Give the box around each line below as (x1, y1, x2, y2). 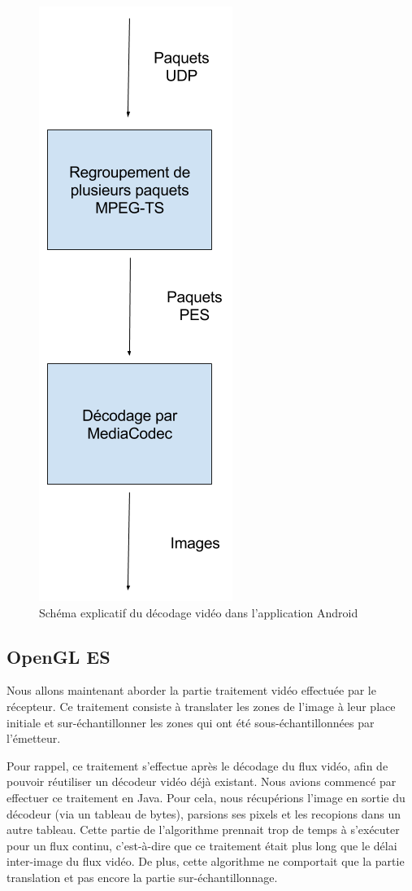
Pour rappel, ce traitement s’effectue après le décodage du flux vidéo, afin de (7, 757, 388, 774)
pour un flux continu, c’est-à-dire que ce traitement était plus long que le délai (7, 836, 397, 854)
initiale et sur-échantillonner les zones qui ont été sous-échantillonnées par (7, 713, 375, 731)
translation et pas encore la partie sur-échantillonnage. (7, 868, 278, 885)
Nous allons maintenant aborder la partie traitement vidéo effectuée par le (7, 682, 376, 699)
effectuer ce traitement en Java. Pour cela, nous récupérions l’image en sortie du (7, 788, 405, 805)
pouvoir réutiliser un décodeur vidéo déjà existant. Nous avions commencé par (7, 773, 397, 790)
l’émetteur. (7, 730, 61, 747)
